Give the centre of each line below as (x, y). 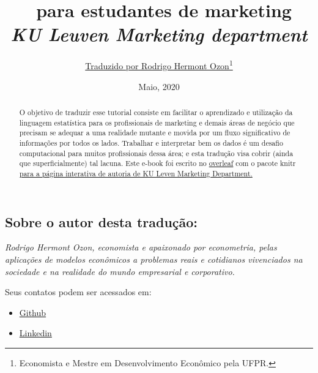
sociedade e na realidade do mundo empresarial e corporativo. (120, 271)
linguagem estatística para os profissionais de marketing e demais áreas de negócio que (157, 122)
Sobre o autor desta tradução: (102, 221)
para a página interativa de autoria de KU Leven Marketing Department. (136, 173)
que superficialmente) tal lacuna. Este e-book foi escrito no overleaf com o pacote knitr (157, 163)
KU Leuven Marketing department (159, 34)
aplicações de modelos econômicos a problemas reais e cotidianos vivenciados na (154, 259)
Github (33, 312)
